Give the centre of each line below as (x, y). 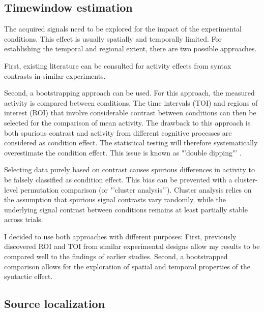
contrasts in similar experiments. (55, 75)
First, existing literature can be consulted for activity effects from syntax (118, 65)
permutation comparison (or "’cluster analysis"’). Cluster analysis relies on (136, 189)
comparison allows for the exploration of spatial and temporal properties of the (127, 266)
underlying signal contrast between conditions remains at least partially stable (126, 209)
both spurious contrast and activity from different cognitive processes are (118, 132)
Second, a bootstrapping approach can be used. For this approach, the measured (129, 93)
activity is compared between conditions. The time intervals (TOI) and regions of (131, 102)
